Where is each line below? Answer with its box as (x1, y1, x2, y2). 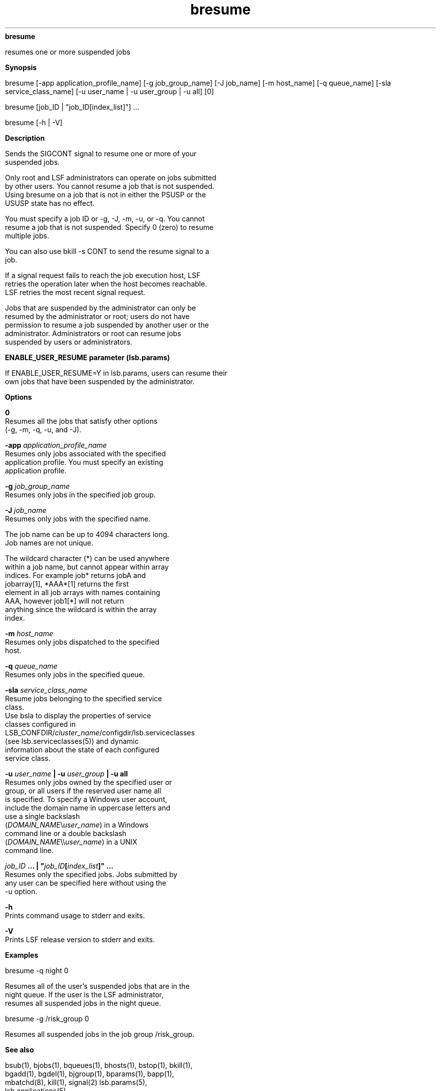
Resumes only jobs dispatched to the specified (5, 637, 159, 646)
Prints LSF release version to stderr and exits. (5, 935, 155, 944)
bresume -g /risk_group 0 (5, 1014, 89, 1023)
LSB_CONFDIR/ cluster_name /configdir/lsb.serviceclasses (5, 728, 195, 737)
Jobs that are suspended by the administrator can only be (5, 303, 196, 312)
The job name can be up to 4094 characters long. (5, 529, 169, 538)
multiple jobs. (5, 231, 49, 240)
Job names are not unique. (5, 538, 93, 547)
